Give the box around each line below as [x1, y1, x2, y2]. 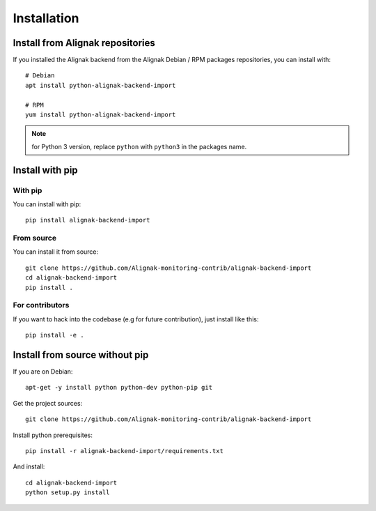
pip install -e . [25, 331, 84, 340]
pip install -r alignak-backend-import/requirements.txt [25, 447, 224, 455]
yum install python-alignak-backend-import [25, 111, 176, 119]
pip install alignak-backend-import [25, 216, 150, 224]
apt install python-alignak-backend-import [25, 81, 176, 89]
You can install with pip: [13, 199, 81, 208]
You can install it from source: [13, 247, 99, 256]
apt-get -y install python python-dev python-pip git [25, 383, 212, 392]
